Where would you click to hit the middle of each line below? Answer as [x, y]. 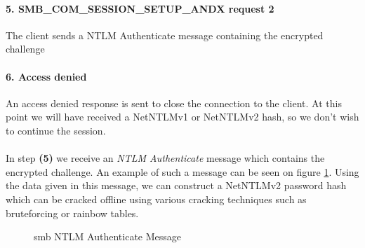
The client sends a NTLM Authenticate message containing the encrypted [165, 35]
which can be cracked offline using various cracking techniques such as [156, 199]
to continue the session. [56, 130]
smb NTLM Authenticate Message [108, 236]
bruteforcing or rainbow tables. [72, 213]
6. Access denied [46, 76]
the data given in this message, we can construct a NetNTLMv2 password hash [176, 185]
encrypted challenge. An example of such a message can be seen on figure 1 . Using [182, 171]
